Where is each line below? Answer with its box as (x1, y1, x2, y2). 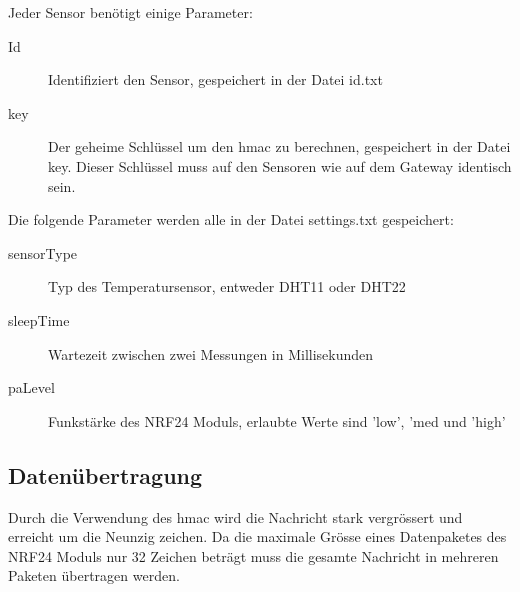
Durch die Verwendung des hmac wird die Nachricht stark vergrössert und (8, 506, 463, 527)
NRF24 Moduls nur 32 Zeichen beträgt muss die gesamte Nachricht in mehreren (8, 545, 499, 566)
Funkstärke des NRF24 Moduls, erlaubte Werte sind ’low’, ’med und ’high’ (48, 410, 506, 431)
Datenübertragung (8, 459, 203, 490)
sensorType (8, 242, 78, 263)
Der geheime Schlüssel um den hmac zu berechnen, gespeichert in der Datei (48, 136, 511, 157)
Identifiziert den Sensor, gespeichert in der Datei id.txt (48, 69, 383, 90)
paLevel (8, 377, 55, 398)
